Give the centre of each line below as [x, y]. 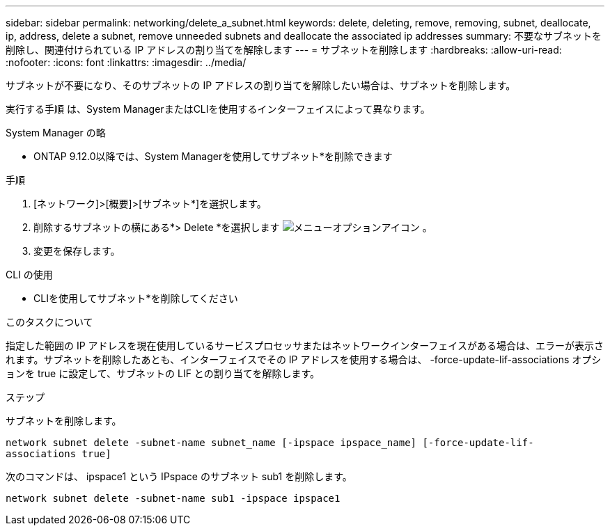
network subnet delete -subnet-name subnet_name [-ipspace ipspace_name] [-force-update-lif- [270, 443]
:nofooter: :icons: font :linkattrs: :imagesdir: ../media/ [126, 62]
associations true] [58, 454]
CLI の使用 [29, 275]
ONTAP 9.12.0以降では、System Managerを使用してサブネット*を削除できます [213, 156]
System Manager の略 [56, 133]
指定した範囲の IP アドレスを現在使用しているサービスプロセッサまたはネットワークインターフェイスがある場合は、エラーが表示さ [305, 346]
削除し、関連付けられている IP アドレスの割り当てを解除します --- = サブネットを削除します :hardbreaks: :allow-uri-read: [284, 50]
